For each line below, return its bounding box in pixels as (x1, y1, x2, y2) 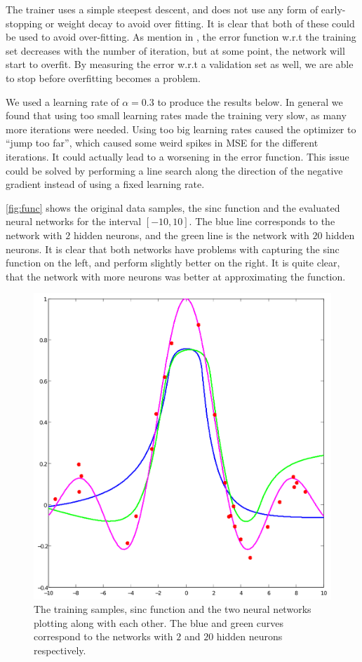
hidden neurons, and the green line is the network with (73, 227, 309, 242)
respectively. (34, 643, 86, 657)
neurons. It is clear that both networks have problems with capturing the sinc (6, 241, 340, 256)
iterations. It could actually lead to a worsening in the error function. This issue (6, 149, 349, 163)
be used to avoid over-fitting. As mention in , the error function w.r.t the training (6, 29, 356, 44)
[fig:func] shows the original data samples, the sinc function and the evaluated (6, 200, 340, 215)
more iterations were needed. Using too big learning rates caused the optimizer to (6, 121, 356, 136)
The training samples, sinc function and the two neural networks (34, 602, 311, 616)
